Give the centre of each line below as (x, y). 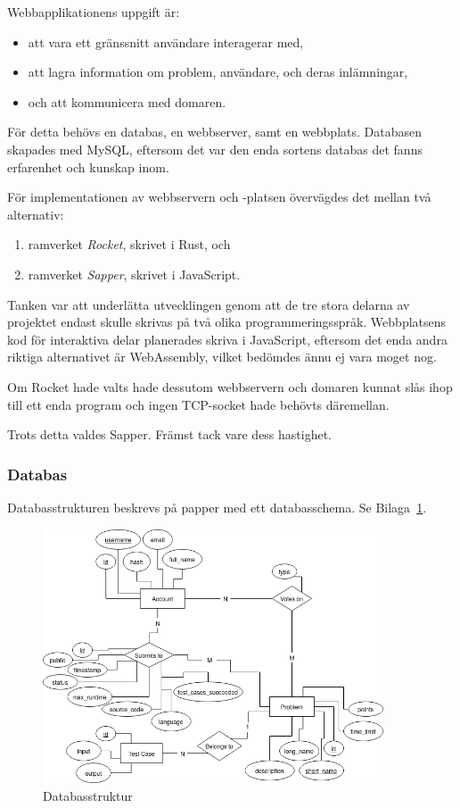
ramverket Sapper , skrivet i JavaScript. (134, 274)
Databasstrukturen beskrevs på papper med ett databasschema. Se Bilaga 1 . (217, 507)
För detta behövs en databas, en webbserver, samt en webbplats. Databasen (214, 132)
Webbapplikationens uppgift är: (94, 12)
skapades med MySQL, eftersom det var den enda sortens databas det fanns (215, 149)
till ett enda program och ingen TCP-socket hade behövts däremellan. (198, 404)
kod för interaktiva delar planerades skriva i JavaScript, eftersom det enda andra (227, 339)
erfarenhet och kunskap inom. (88, 167)
